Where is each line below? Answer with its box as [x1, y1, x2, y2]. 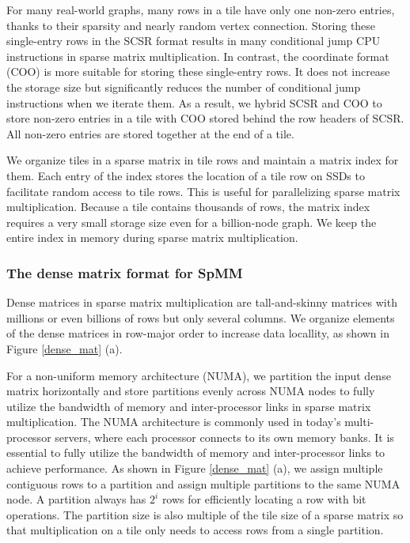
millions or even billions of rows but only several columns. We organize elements [6, 309, 395, 326]
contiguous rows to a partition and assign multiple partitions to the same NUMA [6, 475, 401, 492]
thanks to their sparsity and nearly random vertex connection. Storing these [6, 17, 376, 33]
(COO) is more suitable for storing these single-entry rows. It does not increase [6, 63, 390, 80]
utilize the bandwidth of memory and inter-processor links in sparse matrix [6, 398, 371, 414]
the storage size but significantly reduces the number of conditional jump [6, 78, 361, 95]
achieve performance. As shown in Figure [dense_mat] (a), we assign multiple [6, 460, 383, 477]
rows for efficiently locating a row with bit [161, 491, 366, 507]
